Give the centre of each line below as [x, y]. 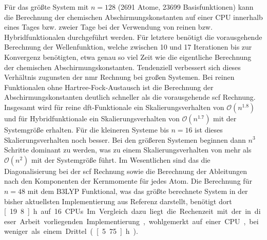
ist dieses [209, 129]
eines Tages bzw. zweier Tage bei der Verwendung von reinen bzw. [108, 27]
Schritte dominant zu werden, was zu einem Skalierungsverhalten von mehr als [128, 150]
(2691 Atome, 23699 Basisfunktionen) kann [186, 7]
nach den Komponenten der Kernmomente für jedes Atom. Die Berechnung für [128, 181]
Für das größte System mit [46, 7]
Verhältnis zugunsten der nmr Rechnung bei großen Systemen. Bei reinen [119, 77]
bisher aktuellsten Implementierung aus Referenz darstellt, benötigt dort [118, 201]
